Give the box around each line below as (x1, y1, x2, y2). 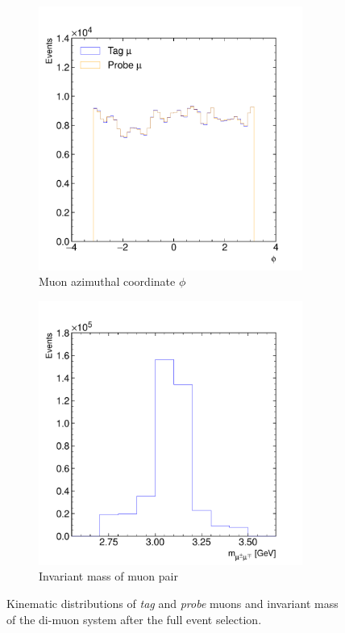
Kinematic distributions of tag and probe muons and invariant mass (6, 594, 339, 611)
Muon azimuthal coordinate (39, 273, 176, 290)
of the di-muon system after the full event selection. (6, 610, 262, 627)
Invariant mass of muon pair (39, 568, 178, 585)
